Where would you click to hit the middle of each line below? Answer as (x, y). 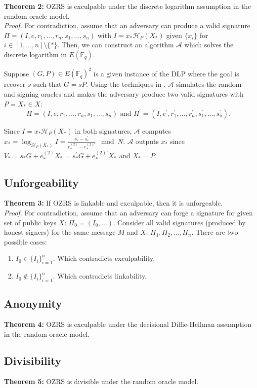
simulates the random (209, 84)
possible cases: (26, 241)
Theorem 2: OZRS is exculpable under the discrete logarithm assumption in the (128, 6)
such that (47, 84)
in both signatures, (103, 130)
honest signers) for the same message (60, 232)
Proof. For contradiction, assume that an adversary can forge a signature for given (128, 213)
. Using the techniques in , (126, 84)
